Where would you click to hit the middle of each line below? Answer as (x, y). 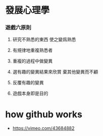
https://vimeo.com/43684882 (43, 128)
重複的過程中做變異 (33, 61)
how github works (44, 114)
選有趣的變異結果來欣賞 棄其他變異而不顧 (55, 72)
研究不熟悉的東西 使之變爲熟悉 (44, 40)
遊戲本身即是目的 (30, 93)
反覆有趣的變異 (28, 83)
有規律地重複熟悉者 (33, 50)
